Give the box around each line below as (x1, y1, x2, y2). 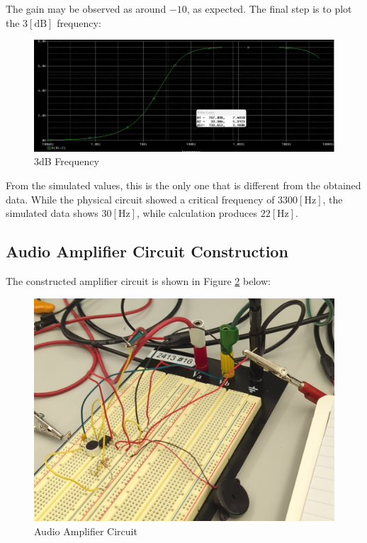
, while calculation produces (136, 206, 258, 220)
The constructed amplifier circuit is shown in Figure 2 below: (6, 273, 271, 288)
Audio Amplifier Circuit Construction (6, 240, 288, 262)
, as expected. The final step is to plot (186, 1, 352, 16)
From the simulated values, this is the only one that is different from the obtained (6, 177, 361, 192)
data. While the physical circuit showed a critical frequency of (6, 191, 275, 206)
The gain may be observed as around (6, 1, 166, 16)
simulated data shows (6, 206, 98, 220)
